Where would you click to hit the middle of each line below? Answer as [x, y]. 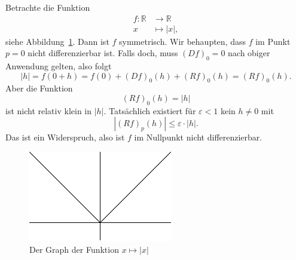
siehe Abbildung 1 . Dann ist [57, 41]
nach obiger [249, 53]
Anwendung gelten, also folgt [59, 66]
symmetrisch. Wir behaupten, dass [182, 41]
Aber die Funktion [39, 88]
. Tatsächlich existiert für [150, 110]
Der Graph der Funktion [74, 249]
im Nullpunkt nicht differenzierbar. [198, 137]
